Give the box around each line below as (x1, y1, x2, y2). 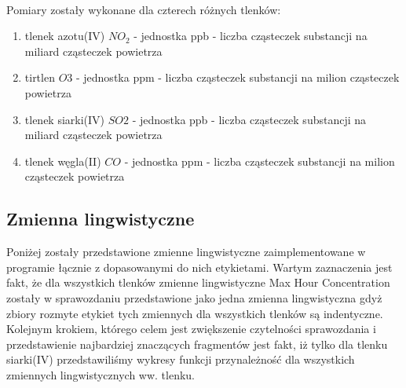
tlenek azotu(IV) (24, 27, 105, 44)
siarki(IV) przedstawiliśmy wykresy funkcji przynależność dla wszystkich (6, 351, 355, 368)
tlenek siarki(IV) (24, 111, 105, 127)
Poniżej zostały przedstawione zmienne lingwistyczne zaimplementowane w (6, 243, 366, 260)
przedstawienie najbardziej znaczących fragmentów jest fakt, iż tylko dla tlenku (6, 335, 388, 352)
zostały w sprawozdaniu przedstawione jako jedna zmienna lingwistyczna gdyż (6, 289, 382, 306)
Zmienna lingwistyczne (6, 207, 195, 231)
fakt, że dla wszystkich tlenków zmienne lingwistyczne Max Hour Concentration (6, 274, 390, 291)
